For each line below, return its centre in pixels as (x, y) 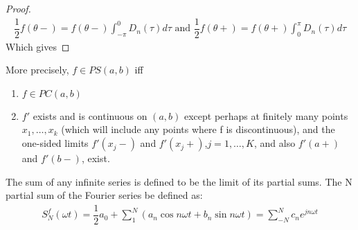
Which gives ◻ (38, 46)
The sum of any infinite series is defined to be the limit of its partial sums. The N (179, 181)
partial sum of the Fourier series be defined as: (104, 195)
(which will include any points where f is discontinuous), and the (198, 129)
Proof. (18, 8)
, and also (275, 143)
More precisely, (37, 70)
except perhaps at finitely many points (266, 115)
